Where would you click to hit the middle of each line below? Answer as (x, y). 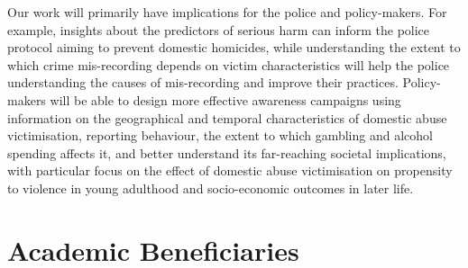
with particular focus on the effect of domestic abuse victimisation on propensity (230, 170)
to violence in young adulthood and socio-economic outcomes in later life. (211, 188)
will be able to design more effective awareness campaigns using (225, 99)
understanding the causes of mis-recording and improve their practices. (203, 82)
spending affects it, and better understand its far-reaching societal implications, (227, 152)
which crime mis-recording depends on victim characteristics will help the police (229, 64)
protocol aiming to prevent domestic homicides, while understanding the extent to (234, 47)
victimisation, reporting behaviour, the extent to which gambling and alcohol (220, 135)
